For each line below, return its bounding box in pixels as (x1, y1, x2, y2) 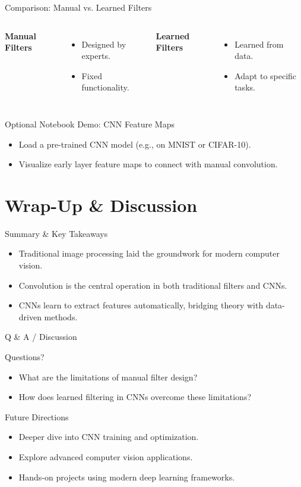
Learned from (235, 38, 284, 50)
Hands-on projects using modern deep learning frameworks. (18, 470, 235, 483)
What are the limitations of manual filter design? (18, 370, 198, 383)
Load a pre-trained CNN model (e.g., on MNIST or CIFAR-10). (18, 138, 251, 150)
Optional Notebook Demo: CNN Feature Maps (5, 117, 175, 130)
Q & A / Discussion (5, 330, 77, 343)
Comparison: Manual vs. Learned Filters (5, 1, 152, 13)
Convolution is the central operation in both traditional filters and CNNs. (18, 279, 287, 291)
